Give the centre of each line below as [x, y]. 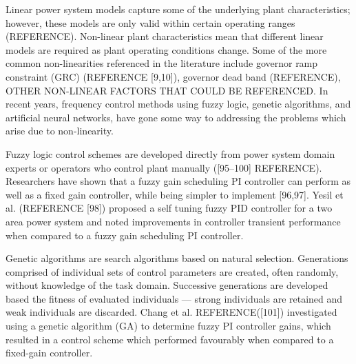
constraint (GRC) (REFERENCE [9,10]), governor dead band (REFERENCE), [173, 76]
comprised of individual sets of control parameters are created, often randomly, [172, 271]
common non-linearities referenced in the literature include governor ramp [162, 63]
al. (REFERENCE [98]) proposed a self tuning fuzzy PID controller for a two [169, 208]
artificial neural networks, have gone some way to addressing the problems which [176, 117]
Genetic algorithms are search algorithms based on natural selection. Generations [177, 258]
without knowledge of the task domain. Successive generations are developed [167, 285]
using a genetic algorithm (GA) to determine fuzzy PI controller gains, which [168, 326]
